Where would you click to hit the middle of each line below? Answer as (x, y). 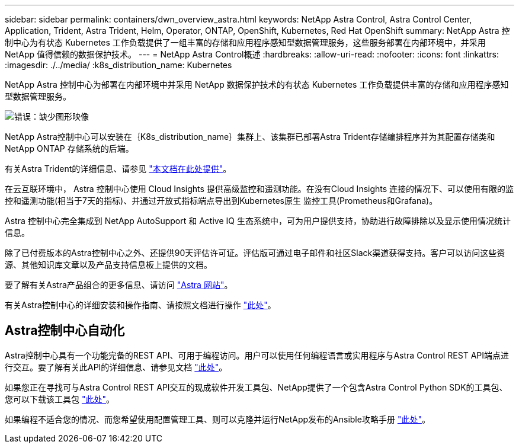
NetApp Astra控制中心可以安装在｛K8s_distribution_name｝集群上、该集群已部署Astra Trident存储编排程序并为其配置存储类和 (250, 137)
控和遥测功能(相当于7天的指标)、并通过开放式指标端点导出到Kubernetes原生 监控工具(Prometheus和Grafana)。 (221, 201)
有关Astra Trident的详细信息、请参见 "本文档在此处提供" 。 (118, 169)
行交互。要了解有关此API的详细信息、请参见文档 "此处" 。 (116, 367)
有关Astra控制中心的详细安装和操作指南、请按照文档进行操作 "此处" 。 (140, 305)
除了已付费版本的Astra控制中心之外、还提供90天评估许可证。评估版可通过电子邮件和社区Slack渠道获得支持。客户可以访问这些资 (255, 253)
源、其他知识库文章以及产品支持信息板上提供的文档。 (108, 265)
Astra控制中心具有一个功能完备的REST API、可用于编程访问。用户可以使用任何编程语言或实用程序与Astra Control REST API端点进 (257, 355)
